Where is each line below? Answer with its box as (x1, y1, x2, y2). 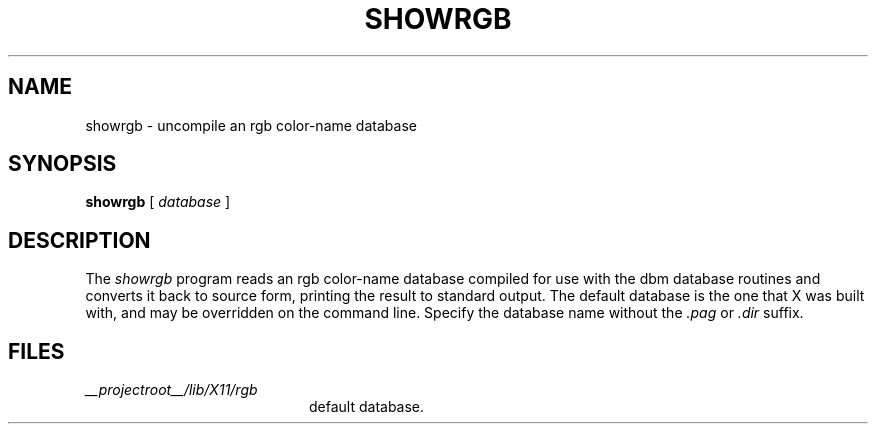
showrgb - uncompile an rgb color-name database (85, 116, 417, 134)
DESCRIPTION (8, 227, 151, 253)
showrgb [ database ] (85, 193, 231, 211)
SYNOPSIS (8, 151, 117, 177)
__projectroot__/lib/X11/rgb (85, 381, 258, 399)
